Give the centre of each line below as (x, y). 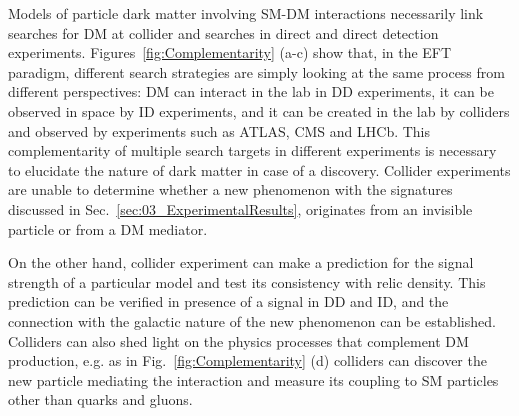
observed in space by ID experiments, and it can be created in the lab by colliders (259, 110)
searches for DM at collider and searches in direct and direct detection (223, 32)
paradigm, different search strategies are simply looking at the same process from (256, 71)
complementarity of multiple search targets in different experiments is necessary (252, 150)
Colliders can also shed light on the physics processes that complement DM (238, 340)
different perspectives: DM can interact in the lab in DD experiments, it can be (251, 91)
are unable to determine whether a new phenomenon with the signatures (230, 189)
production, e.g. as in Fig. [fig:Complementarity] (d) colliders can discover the (247, 360)
